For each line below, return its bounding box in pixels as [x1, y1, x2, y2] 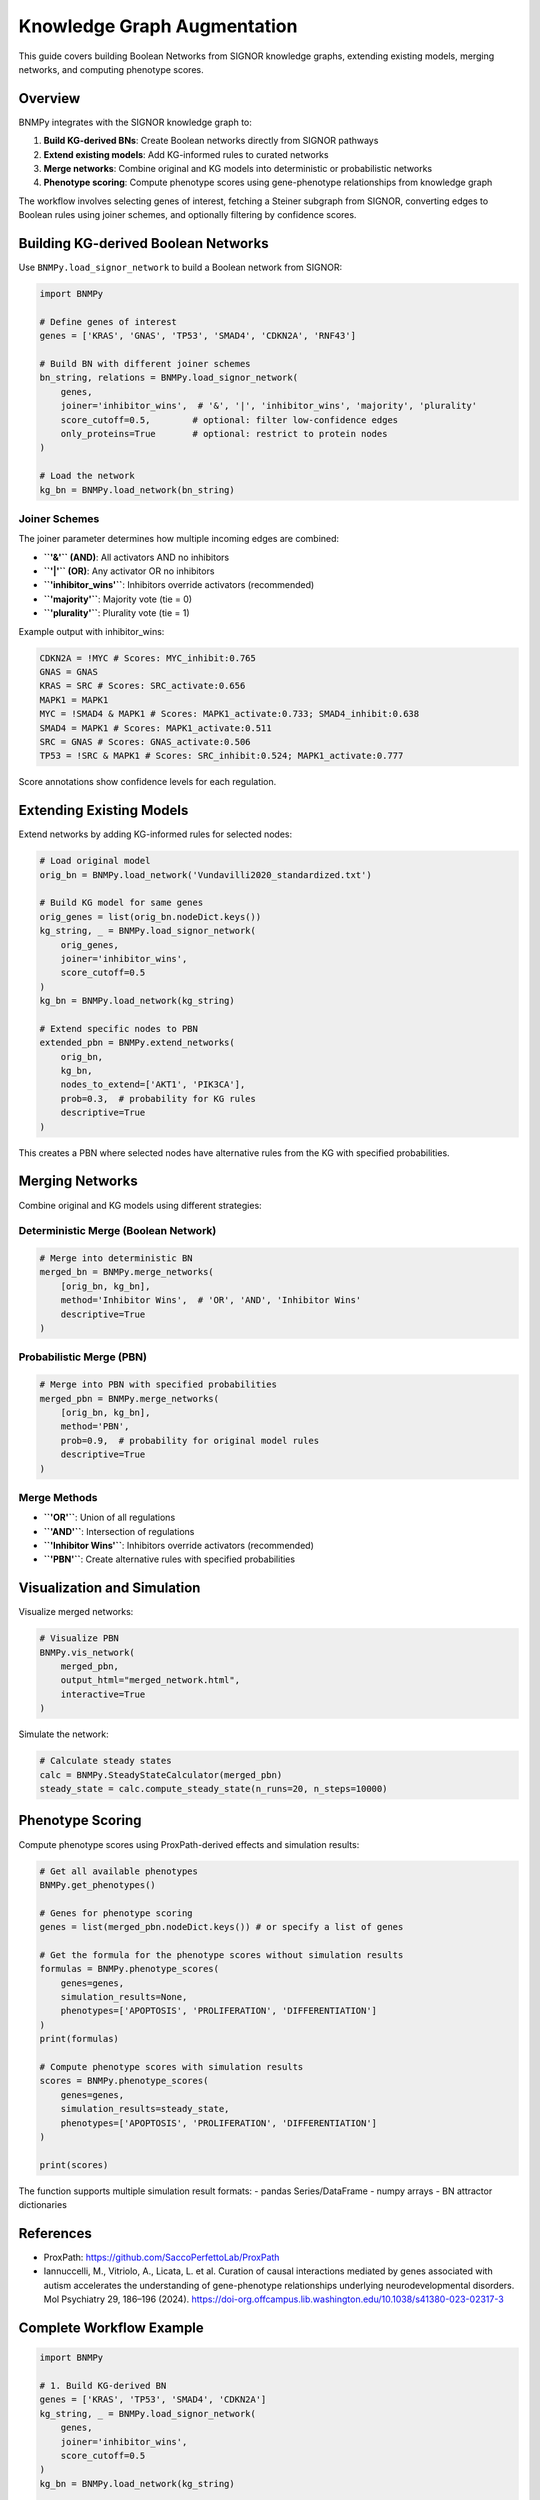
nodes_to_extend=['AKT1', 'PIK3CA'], [60, 1079, 246, 1090]
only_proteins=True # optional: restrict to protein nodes [60, 428, 388, 439]
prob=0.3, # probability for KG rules [60, 1093, 257, 1104]
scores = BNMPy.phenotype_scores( [39, 2075, 209, 2087]
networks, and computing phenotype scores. [18, 63, 204, 75]
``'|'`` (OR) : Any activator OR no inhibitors [43, 565, 215, 577]
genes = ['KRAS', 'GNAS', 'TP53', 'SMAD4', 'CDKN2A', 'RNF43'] [39, 330, 357, 342]
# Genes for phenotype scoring [39, 1907, 194, 1919]
